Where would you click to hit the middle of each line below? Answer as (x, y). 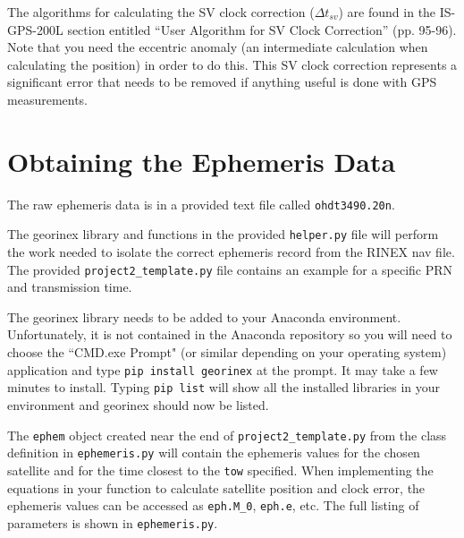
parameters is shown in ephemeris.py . (113, 522)
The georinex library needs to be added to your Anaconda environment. (204, 316)
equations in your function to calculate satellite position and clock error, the (216, 487)
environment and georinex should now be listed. (138, 404)
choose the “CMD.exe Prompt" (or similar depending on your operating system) (227, 352)
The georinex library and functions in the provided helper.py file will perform (223, 234)
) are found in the (387, 12)
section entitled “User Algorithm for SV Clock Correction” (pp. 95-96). (262, 29)
